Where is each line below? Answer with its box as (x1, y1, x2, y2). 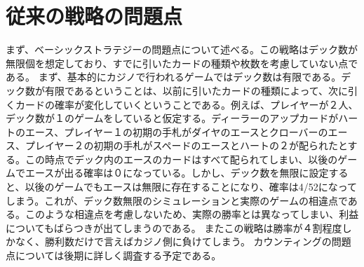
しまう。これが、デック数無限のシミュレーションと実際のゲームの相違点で (6, 193, 348, 207)
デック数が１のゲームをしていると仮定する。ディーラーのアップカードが (6, 111, 339, 125)
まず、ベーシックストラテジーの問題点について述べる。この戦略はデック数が (6, 42, 358, 57)
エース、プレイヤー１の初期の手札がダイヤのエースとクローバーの (25, 124, 328, 139)
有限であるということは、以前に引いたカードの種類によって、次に (44, 83, 349, 97)
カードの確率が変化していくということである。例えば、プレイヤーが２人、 (15, 97, 358, 111)
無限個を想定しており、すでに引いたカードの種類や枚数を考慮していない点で (6, 55, 358, 70)
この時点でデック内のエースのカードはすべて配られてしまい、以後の (25, 151, 338, 166)
